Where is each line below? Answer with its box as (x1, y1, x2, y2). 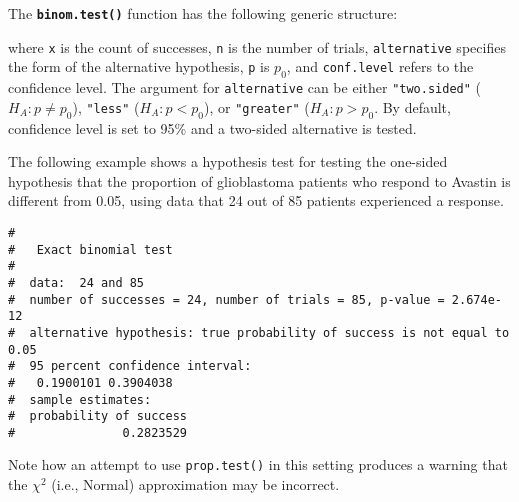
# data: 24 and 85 (8, 275, 145, 290)
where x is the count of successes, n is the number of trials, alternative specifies (8, 36, 506, 57)
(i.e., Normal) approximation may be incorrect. (51, 474, 340, 495)
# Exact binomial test (8, 242, 173, 257)
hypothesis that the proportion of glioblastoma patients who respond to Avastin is (8, 170, 511, 191)
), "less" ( (72, 96, 140, 117)
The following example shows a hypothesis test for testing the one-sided (8, 151, 448, 172)
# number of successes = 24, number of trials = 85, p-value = (8, 292, 445, 307)
